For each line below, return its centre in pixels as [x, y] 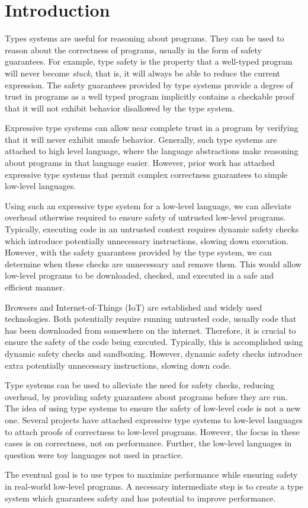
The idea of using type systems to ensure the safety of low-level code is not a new [153, 408]
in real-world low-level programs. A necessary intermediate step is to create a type [154, 486]
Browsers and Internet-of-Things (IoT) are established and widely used [134, 307]
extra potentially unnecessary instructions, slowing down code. [118, 365]
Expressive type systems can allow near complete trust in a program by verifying [152, 128]
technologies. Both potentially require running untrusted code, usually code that [151, 319]
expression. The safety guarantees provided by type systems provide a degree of [149, 84]
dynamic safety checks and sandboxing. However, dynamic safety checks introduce [154, 353]
